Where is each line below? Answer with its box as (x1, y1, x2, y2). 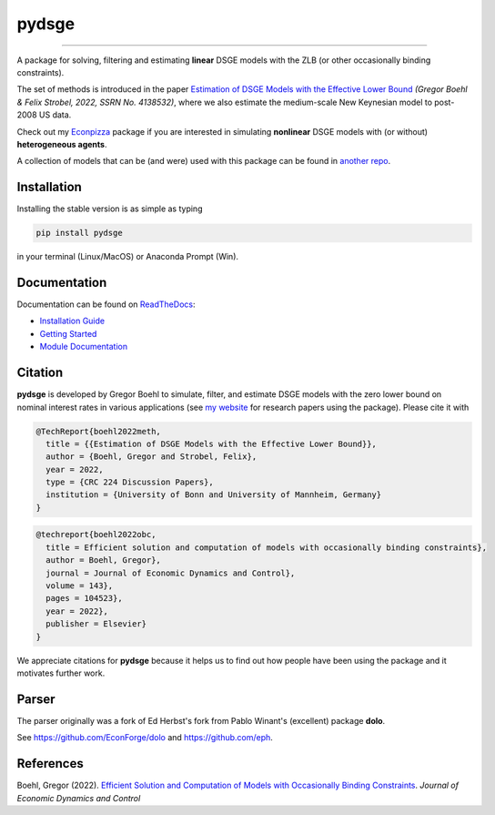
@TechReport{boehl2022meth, (35, 426, 161, 436)
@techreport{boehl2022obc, (35, 529, 157, 540)
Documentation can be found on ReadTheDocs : (16, 299, 196, 310)
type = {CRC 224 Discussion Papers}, (45, 477, 214, 487)
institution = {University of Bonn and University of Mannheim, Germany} (45, 490, 382, 500)
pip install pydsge (35, 228, 123, 239)
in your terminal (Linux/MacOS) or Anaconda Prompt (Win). (16, 251, 239, 262)
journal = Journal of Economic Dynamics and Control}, (45, 567, 296, 578)
